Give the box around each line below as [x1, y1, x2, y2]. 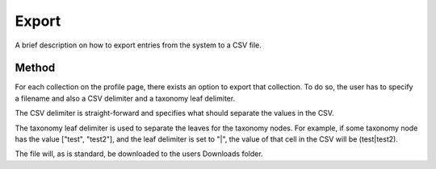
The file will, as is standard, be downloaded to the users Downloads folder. [15, 149, 263, 159]
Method [15, 61, 56, 75]
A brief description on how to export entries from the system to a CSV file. [15, 40, 262, 50]
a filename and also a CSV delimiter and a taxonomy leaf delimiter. [15, 93, 236, 103]
